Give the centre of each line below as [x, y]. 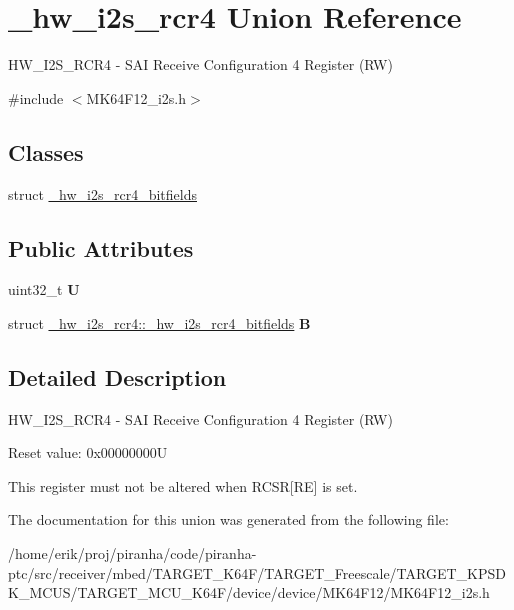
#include [36, 97]
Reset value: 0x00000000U [88, 452]
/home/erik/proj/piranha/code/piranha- [132, 553]
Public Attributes [101, 247]
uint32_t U [44, 289]
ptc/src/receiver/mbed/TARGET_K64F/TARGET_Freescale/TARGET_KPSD [257, 572]
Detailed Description [117, 376]
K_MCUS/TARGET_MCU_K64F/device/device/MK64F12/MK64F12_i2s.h [249, 592]
